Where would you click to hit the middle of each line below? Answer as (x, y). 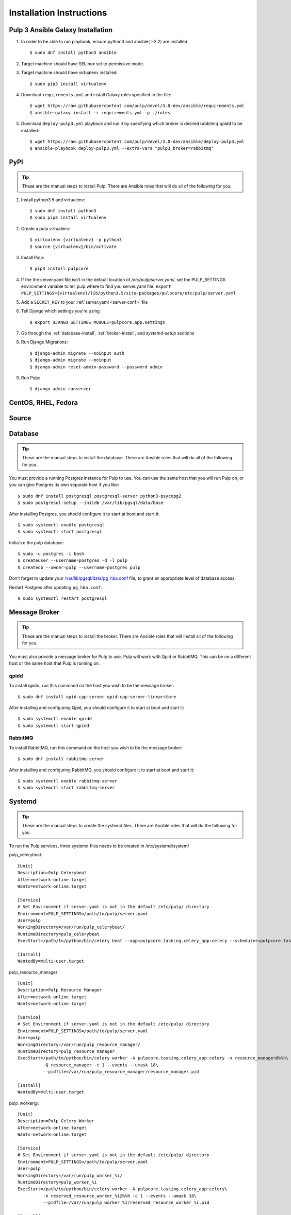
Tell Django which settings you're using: (61, 311)
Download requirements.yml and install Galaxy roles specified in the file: (96, 95)
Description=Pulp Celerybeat (52, 873)
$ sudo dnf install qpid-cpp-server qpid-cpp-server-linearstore (97, 697)
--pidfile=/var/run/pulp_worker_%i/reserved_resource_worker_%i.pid (126, 1203)
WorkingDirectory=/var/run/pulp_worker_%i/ (70, 1175)
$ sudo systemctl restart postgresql (63, 599)
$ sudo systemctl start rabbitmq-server (66, 788)
